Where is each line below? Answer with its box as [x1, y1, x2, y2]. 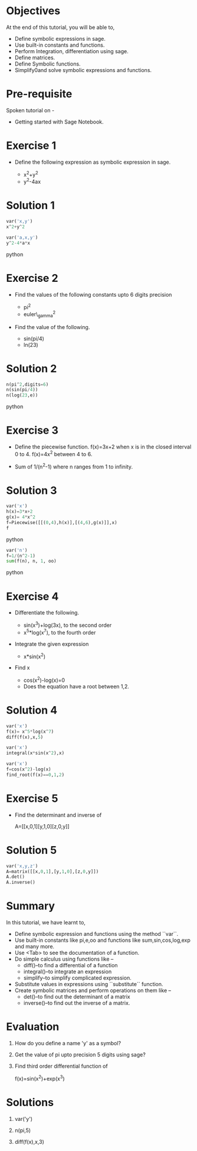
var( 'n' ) [6, 547, 28, 553]
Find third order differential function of [14, 1062, 108, 1070]
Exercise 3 [6, 424, 59, 437]
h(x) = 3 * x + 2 [6, 509, 33, 515]
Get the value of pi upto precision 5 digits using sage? [14, 1051, 146, 1058]
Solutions [6, 1095, 54, 1109]
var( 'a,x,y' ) [6, 235, 38, 240]
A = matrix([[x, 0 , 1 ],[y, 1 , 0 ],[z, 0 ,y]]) [6, 869, 99, 874]
